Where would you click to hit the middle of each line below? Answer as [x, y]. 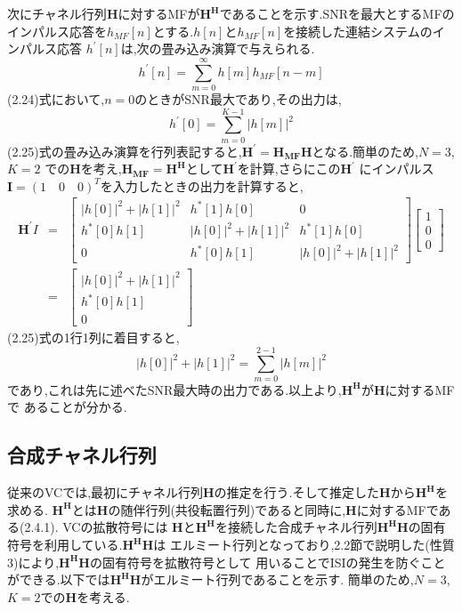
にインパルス [397, 169]
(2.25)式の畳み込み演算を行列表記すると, [125, 151]
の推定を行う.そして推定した [297, 492]
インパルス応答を [57, 31]
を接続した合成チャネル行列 [296, 527]
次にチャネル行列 [57, 13]
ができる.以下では [59, 579]
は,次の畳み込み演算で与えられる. [218, 48]
